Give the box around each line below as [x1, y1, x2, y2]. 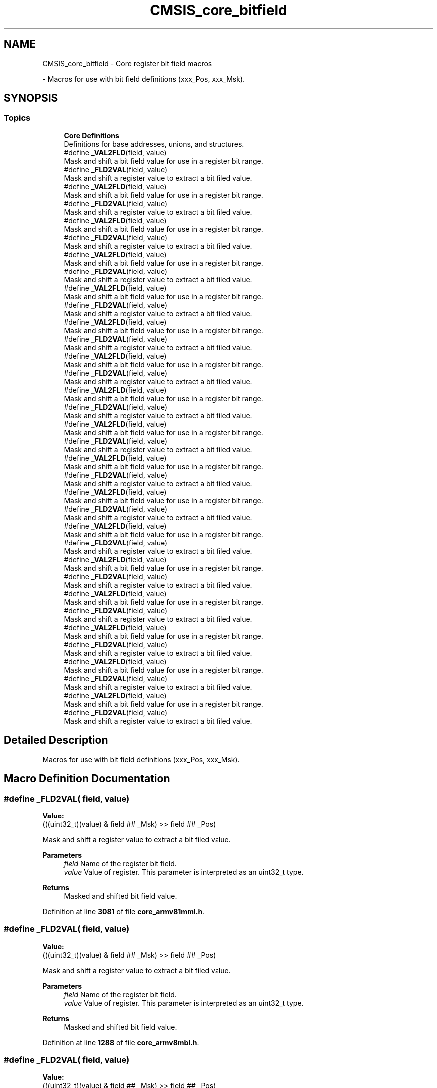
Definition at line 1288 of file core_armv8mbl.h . [42, 1038, 199, 1047]
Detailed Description [4, 734, 108, 747]
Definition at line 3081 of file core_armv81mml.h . [42, 907, 205, 916]
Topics [4, 113, 31, 123]
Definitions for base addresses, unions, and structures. [64, 139, 244, 148]
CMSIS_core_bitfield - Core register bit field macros [42, 59, 212, 68]
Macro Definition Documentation [4, 772, 170, 785]
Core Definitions [64, 131, 119, 140]
